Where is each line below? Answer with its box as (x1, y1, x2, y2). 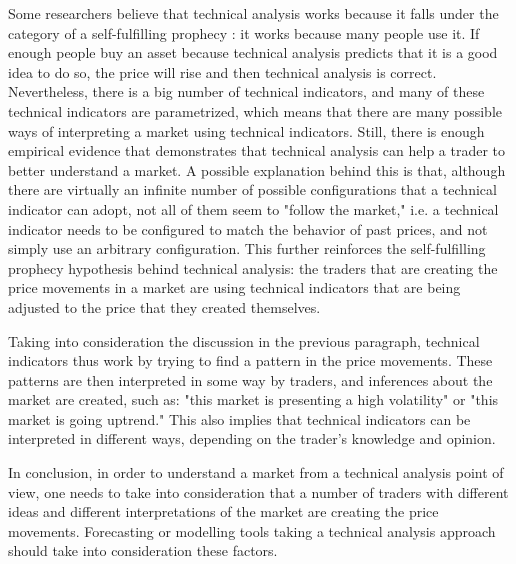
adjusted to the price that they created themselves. (8, 296, 321, 317)
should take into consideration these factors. (8, 540, 278, 561)
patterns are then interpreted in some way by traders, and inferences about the (8, 369, 493, 390)
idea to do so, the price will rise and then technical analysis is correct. (8, 61, 437, 82)
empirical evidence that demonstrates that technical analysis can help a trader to (8, 140, 506, 161)
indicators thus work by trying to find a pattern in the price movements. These (8, 350, 493, 371)
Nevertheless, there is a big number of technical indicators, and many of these (8, 81, 485, 102)
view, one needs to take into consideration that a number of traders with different (8, 481, 509, 502)
